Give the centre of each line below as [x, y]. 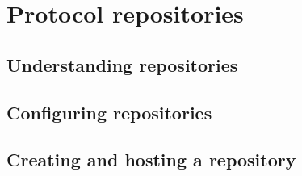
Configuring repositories [109, 112]
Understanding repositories [122, 64]
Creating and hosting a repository [151, 159]
